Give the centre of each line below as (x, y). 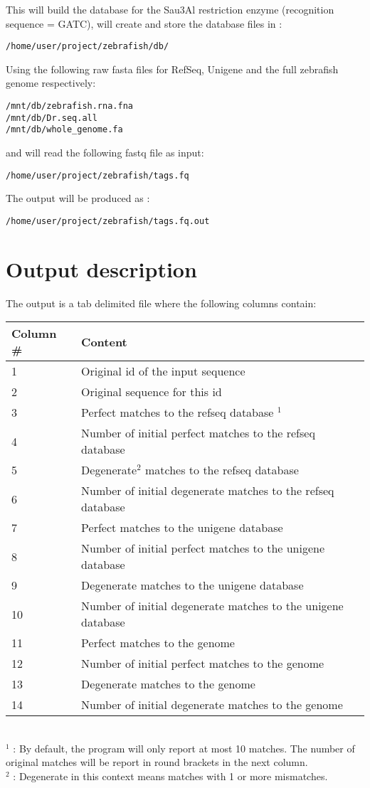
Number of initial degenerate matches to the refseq (208, 491)
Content (104, 341)
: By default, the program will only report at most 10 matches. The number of (184, 748)
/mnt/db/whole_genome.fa (64, 130)
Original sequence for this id (152, 392)
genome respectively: (51, 83)
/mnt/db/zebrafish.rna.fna (69, 106)
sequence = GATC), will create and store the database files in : (144, 23)
